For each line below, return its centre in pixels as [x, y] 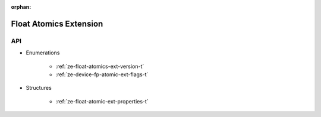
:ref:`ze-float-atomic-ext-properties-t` [102, 101]
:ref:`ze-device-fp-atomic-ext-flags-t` [102, 74]
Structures [39, 88]
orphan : [21, 7]
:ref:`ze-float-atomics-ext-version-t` [100, 66]
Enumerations [43, 53]
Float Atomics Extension [57, 24]
